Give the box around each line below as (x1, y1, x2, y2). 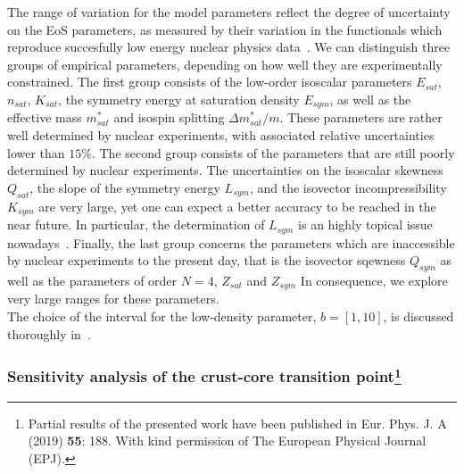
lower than (7, 143, 65, 162)
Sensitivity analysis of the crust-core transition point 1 (7, 363, 402, 387)
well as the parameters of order (7, 270, 178, 289)
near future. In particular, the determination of (7, 215, 265, 234)
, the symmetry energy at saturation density (58, 89, 300, 108)
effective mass (7, 108, 82, 127)
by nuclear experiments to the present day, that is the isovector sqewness (7, 251, 406, 270)
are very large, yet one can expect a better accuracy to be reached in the (38, 196, 436, 215)
